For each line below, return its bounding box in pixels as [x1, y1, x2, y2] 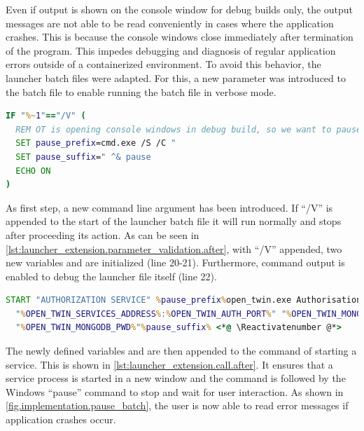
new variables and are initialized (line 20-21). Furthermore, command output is [6, 255, 345, 270]
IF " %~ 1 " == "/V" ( [6, 111, 86, 121]
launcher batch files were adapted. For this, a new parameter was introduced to [6, 70, 346, 85]
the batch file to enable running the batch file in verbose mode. [6, 84, 276, 99]
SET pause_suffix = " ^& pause [15, 151, 151, 162]
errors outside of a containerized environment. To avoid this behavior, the [6, 57, 321, 71]
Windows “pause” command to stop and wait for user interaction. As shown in [6, 384, 344, 399]
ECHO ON [15, 165, 51, 176]
